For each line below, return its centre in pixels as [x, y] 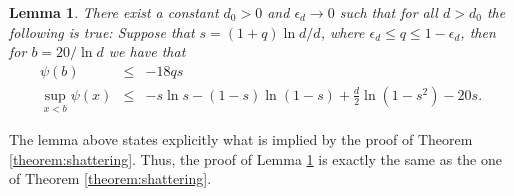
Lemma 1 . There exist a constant [114, 12]
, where [342, 31]
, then [478, 31]
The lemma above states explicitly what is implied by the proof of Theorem [241, 139]
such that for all [388, 12]
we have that [147, 51]
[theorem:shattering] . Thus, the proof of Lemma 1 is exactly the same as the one [255, 158]
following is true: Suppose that [102, 31]
